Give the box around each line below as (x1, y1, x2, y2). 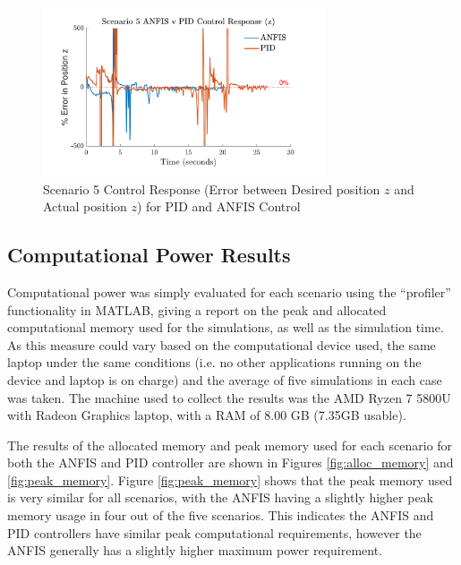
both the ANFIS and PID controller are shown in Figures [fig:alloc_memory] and (7, 453, 454, 472)
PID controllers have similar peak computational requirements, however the (7, 523, 422, 542)
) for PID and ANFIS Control (137, 197, 301, 216)
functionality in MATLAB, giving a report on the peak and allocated (7, 300, 387, 319)
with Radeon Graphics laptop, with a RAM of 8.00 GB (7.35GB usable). (7, 406, 406, 424)
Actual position (43, 197, 127, 216)
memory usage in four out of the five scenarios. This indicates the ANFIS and (7, 506, 434, 525)
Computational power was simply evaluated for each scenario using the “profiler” (7, 282, 451, 301)
